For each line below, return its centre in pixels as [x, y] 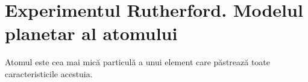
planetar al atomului [91, 33]
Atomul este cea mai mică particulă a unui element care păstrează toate [138, 62]
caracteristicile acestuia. [49, 73]
